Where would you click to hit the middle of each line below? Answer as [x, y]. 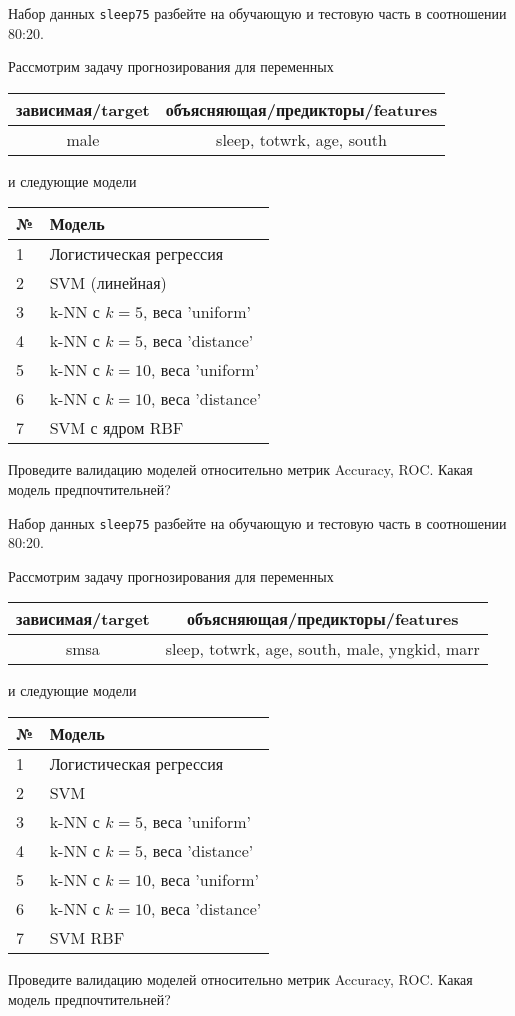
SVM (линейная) [108, 283]
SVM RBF [87, 938]
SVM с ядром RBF [116, 428]
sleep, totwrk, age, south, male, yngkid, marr [322, 649]
